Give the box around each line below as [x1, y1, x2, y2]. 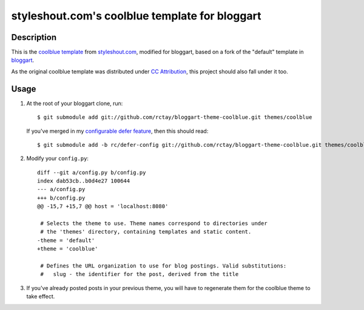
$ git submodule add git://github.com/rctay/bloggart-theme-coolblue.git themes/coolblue [37, 114, 312, 121]
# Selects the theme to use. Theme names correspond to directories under [40, 220, 268, 227]
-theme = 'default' [37, 237, 95, 244]
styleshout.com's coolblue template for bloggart [11, 9, 261, 22]
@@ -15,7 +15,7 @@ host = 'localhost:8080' [37, 203, 169, 210]
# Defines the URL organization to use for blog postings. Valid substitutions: [40, 263, 287, 269]
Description [11, 32, 57, 42]
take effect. [26, 293, 55, 300]
